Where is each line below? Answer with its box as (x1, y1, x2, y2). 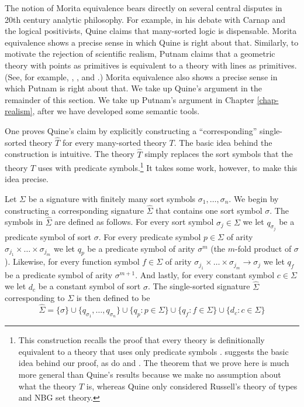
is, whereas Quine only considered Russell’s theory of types (86, 379, 298, 392)
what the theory (18, 379, 77, 392)
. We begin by (229, 193, 279, 204)
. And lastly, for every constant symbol (135, 268, 275, 281)
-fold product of (235, 242, 292, 254)
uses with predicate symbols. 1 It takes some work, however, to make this (37, 160, 298, 173)
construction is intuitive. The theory (5, 148, 134, 160)
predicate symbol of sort (5, 231, 92, 243)
